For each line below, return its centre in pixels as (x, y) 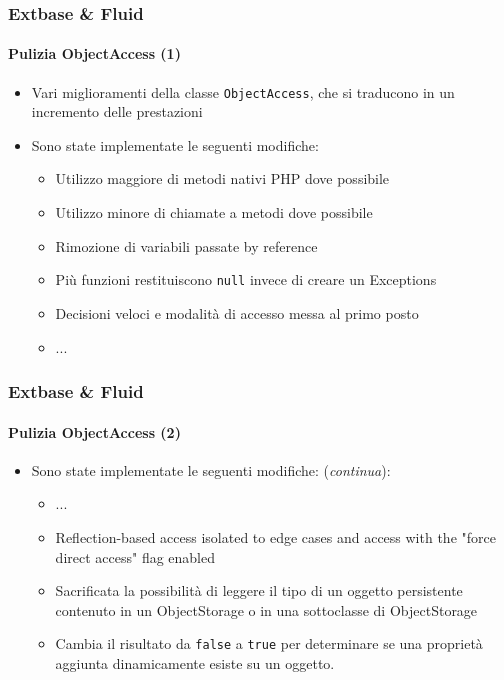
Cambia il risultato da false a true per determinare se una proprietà (269, 643)
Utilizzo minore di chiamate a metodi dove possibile (214, 212)
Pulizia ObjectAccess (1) (94, 53)
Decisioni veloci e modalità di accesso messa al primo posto (237, 312)
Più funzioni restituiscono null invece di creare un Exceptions (246, 279)
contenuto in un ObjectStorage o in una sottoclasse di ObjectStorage (266, 609)
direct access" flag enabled (135, 556)
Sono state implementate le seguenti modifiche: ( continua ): (211, 469)
